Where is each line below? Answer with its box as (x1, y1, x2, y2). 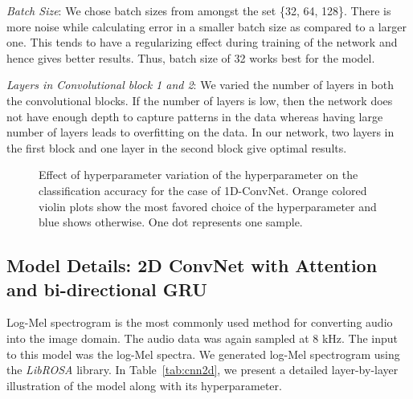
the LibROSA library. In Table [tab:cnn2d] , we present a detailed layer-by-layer (6, 361, 399, 378)
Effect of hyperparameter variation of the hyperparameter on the (39, 166, 358, 183)
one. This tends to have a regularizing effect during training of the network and (6, 34, 398, 51)
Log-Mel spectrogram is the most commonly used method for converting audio (6, 314, 393, 331)
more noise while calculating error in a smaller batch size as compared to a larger (6, 18, 407, 35)
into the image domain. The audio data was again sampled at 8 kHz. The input (6, 329, 399, 346)
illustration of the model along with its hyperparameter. (6, 377, 282, 393)
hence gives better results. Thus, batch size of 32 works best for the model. (6, 49, 375, 66)
